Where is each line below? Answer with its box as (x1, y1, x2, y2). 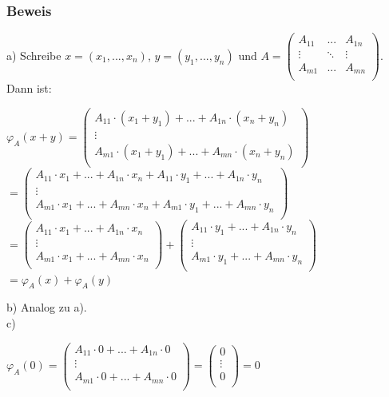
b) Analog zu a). (6, 299, 87, 316)
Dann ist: (6, 80, 52, 97)
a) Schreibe (6, 46, 62, 63)
